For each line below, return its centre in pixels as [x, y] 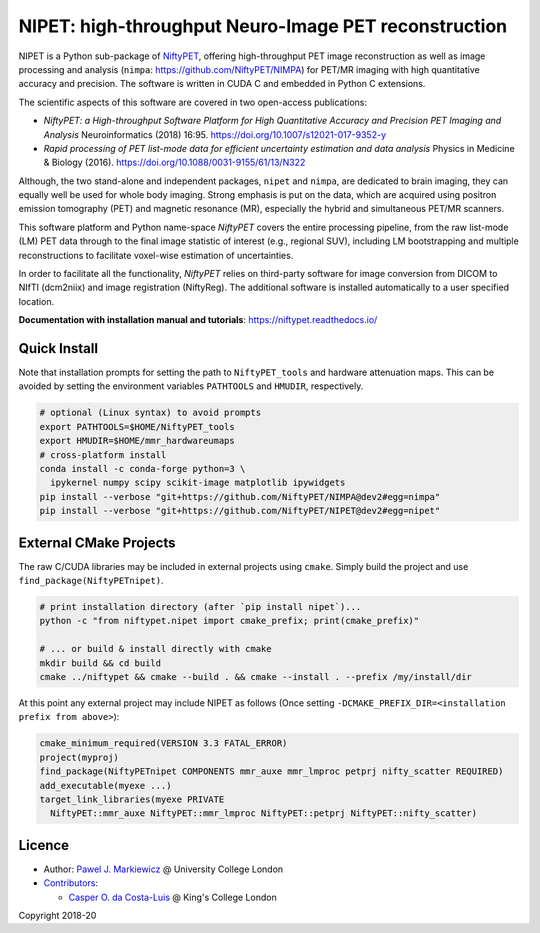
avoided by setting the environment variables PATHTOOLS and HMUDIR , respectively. [191, 386]
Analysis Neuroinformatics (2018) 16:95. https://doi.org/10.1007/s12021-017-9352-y [215, 134]
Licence [44, 845]
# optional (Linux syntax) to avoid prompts [150, 413]
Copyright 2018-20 [57, 916]
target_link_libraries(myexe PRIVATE [132, 799]
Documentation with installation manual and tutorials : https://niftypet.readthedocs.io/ [198, 320]
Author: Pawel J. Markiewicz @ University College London [163, 869]
